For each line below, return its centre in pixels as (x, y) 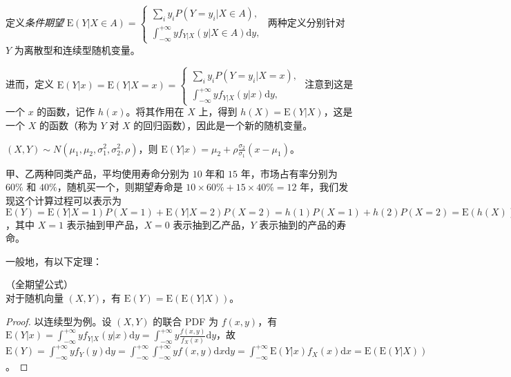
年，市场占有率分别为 (289, 173)
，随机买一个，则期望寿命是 (120, 187)
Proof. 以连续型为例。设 (59, 321)
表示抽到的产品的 (298, 224)
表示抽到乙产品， (212, 224)
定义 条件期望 (35, 22)
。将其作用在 (155, 112)
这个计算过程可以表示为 (68, 200)
